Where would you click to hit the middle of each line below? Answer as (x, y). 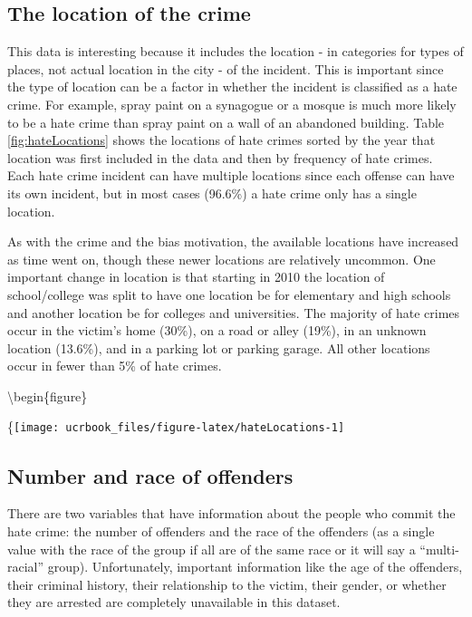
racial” (26, 567)
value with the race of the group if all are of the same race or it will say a (212, 549)
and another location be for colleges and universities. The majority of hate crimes (234, 312)
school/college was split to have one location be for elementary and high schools (229, 294)
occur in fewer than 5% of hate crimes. (115, 366)
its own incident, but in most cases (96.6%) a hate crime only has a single (212, 193)
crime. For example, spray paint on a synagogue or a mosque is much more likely (232, 104)
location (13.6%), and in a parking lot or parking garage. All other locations (219, 347)
